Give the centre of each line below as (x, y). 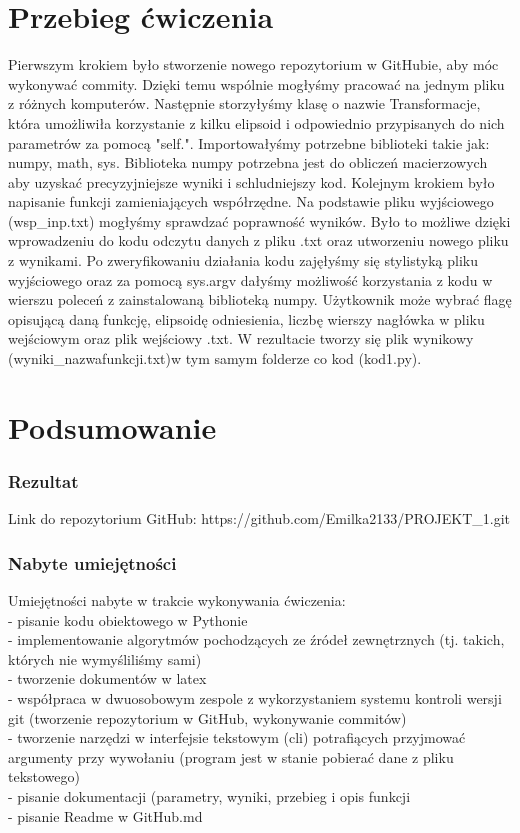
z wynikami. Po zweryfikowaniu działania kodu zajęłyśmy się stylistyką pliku (243, 260)
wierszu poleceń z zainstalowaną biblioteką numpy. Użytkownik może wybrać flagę (260, 299)
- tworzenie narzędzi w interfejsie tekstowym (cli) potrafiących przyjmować (237, 737)
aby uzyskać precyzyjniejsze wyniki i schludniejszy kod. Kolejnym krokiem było (251, 181)
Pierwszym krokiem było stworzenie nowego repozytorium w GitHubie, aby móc (253, 64)
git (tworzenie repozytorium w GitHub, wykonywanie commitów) (207, 717)
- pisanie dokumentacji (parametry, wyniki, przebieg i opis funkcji (209, 795)
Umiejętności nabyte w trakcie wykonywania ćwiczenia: (177, 600)
